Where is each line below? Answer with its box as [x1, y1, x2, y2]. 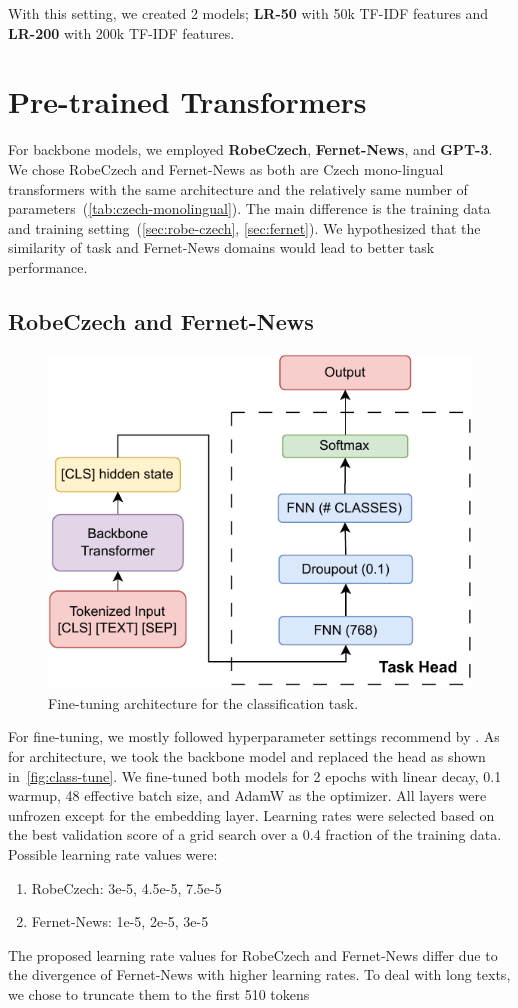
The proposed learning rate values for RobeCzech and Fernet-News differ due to [8, 944, 498, 965]
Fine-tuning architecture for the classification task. [48, 692, 359, 713]
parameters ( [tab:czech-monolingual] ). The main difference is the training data [8, 198, 491, 219]
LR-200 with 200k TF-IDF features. [8, 22, 235, 43]
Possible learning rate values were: [8, 843, 218, 864]
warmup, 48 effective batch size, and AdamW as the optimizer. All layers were [8, 785, 487, 806]
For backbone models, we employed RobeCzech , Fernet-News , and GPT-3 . [8, 139, 493, 160]
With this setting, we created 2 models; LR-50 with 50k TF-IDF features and [8, 3, 489, 23]
